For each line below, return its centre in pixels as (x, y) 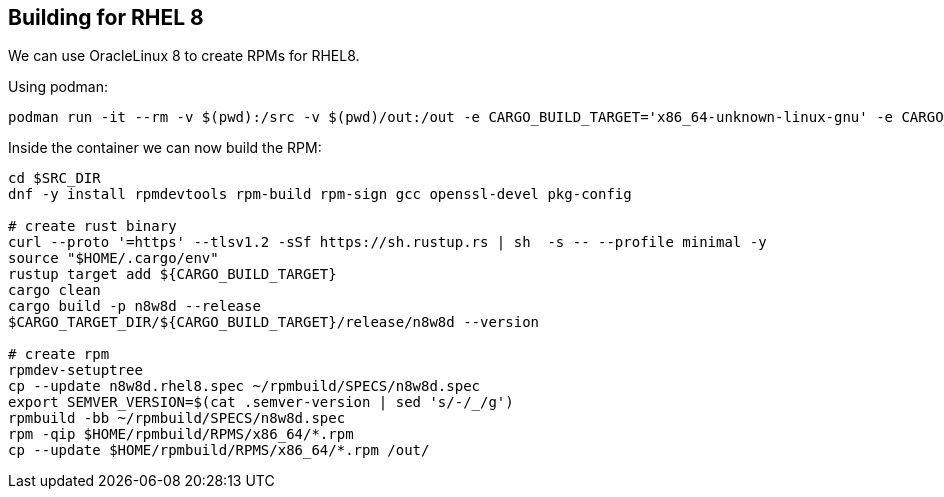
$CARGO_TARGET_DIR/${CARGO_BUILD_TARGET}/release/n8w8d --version (274, 322)
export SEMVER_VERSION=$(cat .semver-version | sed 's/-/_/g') (261, 402)
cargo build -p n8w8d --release (134, 306)
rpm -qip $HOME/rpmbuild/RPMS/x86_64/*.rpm (181, 434)
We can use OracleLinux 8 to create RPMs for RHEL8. (184, 56)
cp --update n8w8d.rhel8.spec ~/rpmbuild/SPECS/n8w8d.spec (244, 386)
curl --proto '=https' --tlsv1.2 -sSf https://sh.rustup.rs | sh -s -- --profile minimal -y (387, 242)
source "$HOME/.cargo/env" (113, 258)
